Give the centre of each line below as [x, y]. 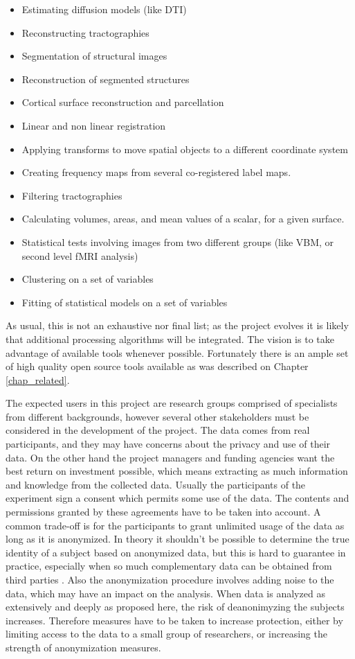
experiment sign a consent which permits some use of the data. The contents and [177, 498]
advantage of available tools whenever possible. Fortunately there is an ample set [177, 352]
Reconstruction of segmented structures [106, 79]
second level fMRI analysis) [80, 255]
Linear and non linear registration [94, 125]
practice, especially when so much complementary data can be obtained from [169, 566]
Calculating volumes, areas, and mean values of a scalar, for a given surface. [183, 219]
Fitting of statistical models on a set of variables [125, 302]
